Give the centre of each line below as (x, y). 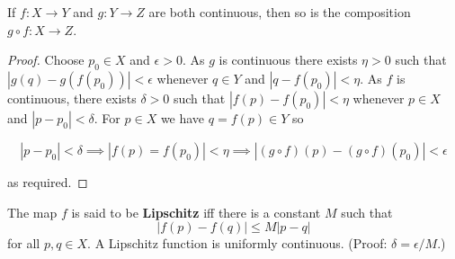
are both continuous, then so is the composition (280, 12)
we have (183, 117)
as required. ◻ (48, 181)
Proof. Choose (46, 60)
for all (24, 243)
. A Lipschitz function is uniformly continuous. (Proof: (237, 243)
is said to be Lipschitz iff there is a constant (196, 212)
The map (32, 212)
